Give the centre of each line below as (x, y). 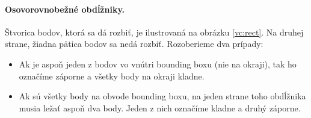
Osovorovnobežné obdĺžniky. (65, 9)
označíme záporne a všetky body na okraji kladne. (112, 76)
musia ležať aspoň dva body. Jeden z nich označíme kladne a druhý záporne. (160, 107)
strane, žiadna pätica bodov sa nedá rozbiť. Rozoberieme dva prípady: (134, 44)
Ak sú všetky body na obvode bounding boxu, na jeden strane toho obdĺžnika (162, 96)
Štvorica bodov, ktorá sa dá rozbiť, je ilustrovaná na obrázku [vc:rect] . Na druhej (154, 32)
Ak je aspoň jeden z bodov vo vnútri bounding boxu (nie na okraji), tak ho (158, 64)
